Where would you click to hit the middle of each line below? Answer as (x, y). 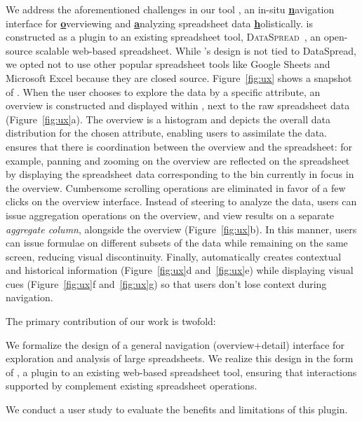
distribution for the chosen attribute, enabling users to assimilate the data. (166, 133)
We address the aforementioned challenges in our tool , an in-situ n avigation (170, 9)
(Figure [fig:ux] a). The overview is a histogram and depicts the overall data (168, 119)
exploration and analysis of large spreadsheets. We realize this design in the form (180, 358)
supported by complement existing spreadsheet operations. (132, 386)
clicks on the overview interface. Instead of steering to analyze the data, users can (181, 201)
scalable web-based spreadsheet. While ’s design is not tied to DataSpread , (196, 50)
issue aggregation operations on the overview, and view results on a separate (170, 215)
